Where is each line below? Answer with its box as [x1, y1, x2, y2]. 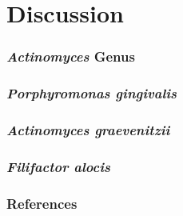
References [6, 193, 78, 213]
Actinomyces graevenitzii [6, 119, 170, 139]
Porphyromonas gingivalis [6, 83, 177, 103]
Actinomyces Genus [6, 46, 135, 66]
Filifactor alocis [6, 156, 110, 176]
